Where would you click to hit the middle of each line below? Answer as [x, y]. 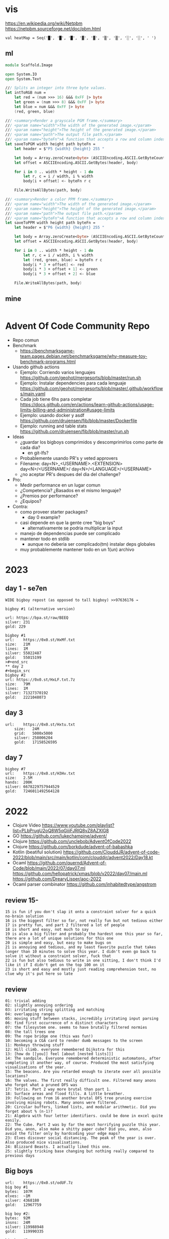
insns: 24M [18, 1222]
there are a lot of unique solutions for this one [59, 938]
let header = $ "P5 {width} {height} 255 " [59, 149]
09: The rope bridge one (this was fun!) [49, 1036]
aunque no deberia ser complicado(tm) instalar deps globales [91, 544]
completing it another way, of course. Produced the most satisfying [80, 1063]
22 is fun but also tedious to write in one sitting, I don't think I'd [83, 961]
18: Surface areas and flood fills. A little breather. [65, 1093]
